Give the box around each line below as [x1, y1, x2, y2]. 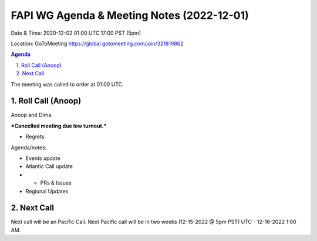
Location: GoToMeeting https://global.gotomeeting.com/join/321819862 [11, 40, 184, 47]
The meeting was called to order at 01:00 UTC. [11, 81, 124, 88]
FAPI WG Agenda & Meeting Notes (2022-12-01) [11, 9, 249, 22]
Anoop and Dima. [11, 112, 53, 119]
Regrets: [25, 133, 46, 140]
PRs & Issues [40, 179, 72, 186]
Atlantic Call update [25, 163, 73, 170]
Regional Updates [25, 188, 69, 195]
